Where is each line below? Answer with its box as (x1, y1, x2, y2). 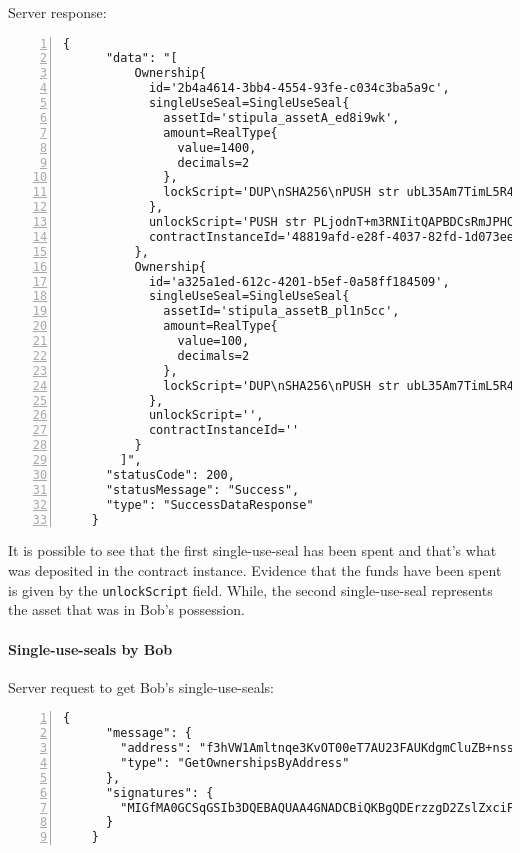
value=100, (177, 334, 250, 349)
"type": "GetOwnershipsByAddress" (120, 755, 350, 770)
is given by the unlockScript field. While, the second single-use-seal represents (8, 579, 493, 600)
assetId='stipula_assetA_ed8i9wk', (163, 110, 400, 125)
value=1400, (177, 140, 257, 155)
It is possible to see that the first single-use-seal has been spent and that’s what (8, 540, 497, 561)
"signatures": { (105, 785, 214, 800)
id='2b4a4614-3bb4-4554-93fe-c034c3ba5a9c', (148, 81, 450, 96)
